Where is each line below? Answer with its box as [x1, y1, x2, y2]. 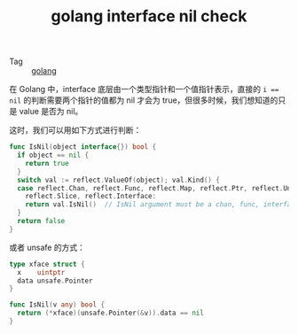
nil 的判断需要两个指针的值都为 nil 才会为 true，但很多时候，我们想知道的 [9, 95, 278, 105]
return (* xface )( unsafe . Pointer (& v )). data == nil [17, 308, 204, 318]
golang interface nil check [51, 6, 247, 27]
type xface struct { [9, 260, 86, 268]
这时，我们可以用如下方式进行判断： [9, 125, 142, 136]
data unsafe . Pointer [17, 276, 93, 285]
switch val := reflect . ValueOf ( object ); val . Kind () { [17, 175, 220, 184]
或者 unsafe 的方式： [9, 242, 86, 252]
